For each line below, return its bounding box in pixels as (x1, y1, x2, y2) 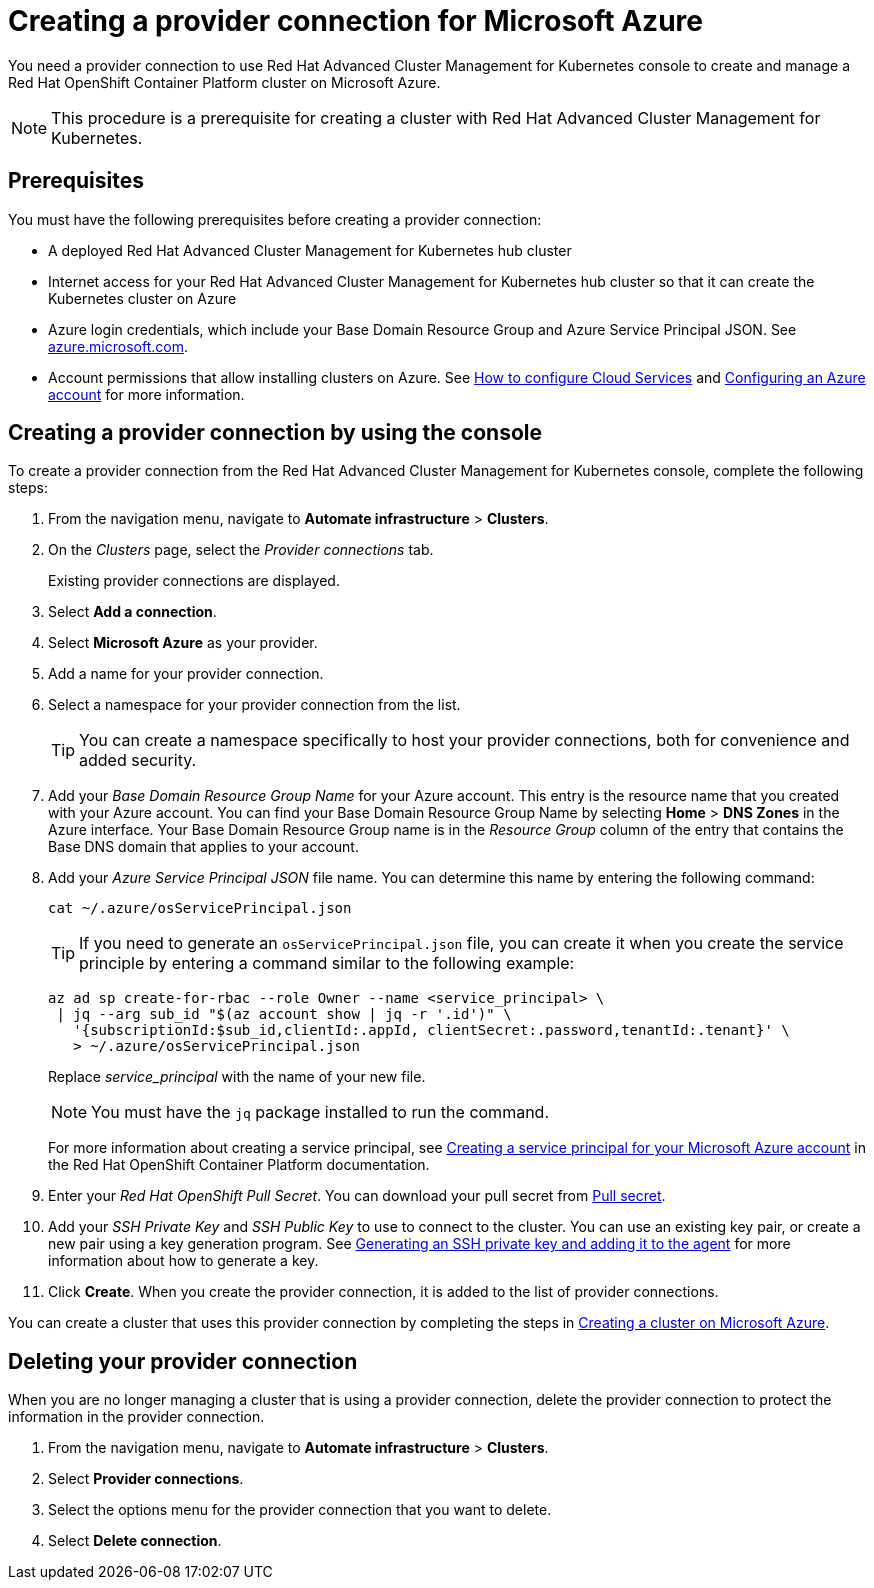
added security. (79, 750, 197, 771)
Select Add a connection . (48, 603, 217, 621)
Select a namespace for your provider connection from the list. (48, 696, 461, 714)
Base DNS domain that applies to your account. (48, 838, 359, 856)
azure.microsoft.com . (48, 337, 188, 355)
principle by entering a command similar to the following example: (79, 953, 575, 974)
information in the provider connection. (8, 1408, 265, 1426)
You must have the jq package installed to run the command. (91, 1102, 549, 1123)
